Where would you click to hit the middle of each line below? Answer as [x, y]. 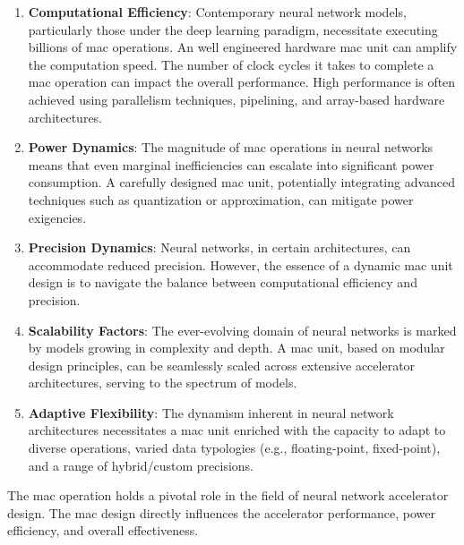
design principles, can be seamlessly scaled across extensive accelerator [222, 365]
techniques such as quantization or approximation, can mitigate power [221, 199]
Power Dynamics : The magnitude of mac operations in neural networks [231, 147]
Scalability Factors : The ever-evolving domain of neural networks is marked [242, 330]
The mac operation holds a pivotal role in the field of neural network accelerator [228, 495]
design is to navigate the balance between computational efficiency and [223, 282]
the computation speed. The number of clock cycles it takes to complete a [231, 64]
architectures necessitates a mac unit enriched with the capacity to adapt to [237, 430]
